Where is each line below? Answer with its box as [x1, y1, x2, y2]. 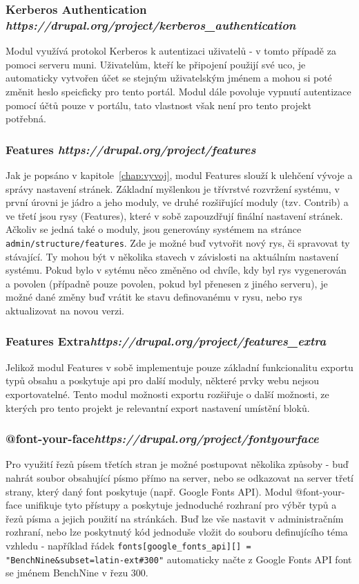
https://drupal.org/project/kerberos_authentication [6, 16, 296, 33]
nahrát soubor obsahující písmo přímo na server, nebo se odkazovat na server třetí [6, 470, 353, 484]
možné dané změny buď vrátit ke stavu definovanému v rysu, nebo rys [6, 290, 302, 304]
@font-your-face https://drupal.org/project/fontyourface [6, 430, 319, 447]
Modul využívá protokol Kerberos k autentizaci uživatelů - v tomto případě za [6, 44, 336, 58]
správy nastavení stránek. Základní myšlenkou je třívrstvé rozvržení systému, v [6, 181, 340, 196]
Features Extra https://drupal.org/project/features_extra [6, 332, 327, 350]
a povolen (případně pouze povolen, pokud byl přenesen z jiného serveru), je [6, 276, 328, 290]
